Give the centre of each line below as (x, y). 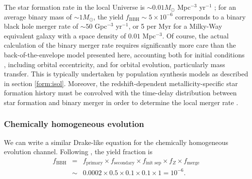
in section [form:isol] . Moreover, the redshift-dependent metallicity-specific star (121, 83)
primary (94, 163)
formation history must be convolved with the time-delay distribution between (120, 93)
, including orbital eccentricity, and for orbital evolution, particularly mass (115, 64)
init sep (153, 163)
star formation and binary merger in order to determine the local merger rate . (121, 102)
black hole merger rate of (41, 26)
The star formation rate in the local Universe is (75, 7)
